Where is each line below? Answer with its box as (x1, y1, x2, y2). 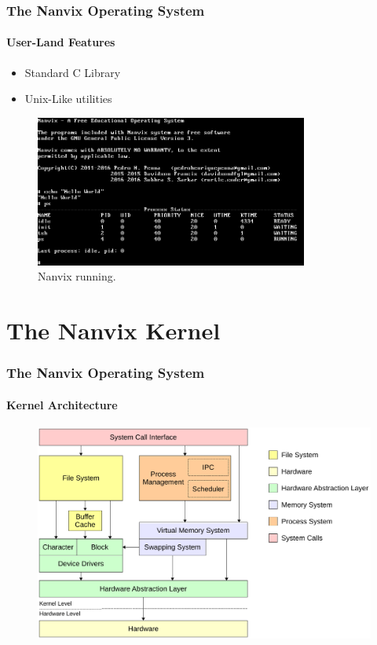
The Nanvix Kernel (6, 314, 221, 346)
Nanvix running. (38, 268, 116, 284)
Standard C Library (24, 64, 121, 80)
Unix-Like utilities (24, 90, 112, 107)
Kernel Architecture (6, 396, 118, 412)
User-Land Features (6, 34, 115, 50)
